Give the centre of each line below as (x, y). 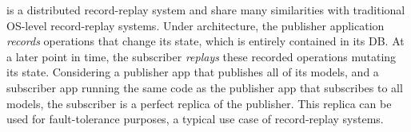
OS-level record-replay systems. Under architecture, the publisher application (196, 25)
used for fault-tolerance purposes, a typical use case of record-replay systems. (195, 119)
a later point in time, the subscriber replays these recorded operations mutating (202, 56)
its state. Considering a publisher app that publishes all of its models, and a (193, 72)
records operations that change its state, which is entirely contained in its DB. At (205, 41)
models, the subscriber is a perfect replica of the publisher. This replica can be (199, 103)
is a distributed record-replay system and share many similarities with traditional (206, 10)
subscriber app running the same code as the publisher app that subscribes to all (205, 87)
